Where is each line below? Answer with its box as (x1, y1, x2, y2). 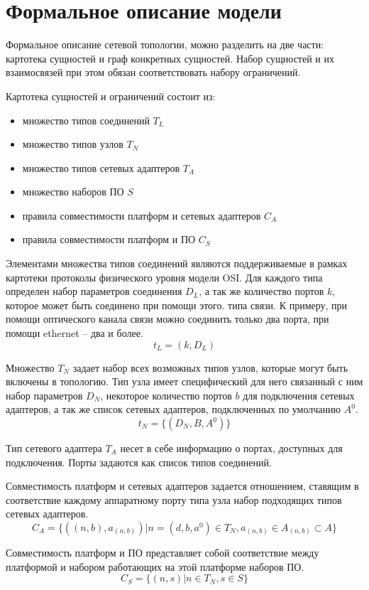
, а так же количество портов (199, 284, 324, 299)
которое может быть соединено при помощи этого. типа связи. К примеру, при (6, 297, 348, 312)
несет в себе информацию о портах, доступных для (120, 441, 343, 455)
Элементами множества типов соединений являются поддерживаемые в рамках (6, 256, 348, 271)
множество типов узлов (22, 136, 123, 151)
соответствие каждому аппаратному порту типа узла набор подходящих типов (6, 492, 342, 507)
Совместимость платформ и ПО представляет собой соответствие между (6, 545, 319, 559)
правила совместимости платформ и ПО (22, 232, 196, 247)
